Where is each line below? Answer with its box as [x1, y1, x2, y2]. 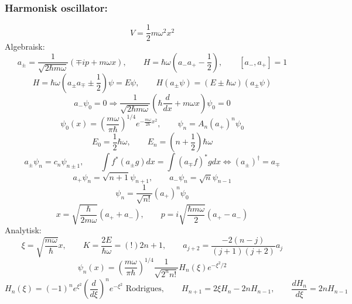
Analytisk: [5, 224, 42, 236]
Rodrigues [125, 285, 162, 293]
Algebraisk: [5, 40, 45, 53]
